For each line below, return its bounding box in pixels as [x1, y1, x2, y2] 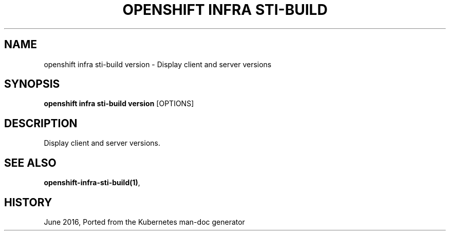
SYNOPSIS [4, 77, 60, 91]
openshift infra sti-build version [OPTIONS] [44, 99, 194, 108]
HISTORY [4, 195, 52, 209]
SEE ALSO [4, 156, 57, 169]
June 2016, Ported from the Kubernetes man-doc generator [44, 217, 245, 226]
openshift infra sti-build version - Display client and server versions [44, 60, 272, 69]
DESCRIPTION [4, 116, 78, 130]
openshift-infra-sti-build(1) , [44, 178, 140, 187]
